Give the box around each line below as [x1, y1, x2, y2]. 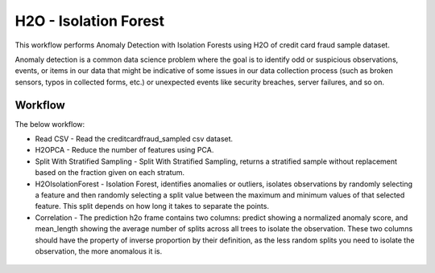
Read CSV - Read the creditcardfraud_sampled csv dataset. [35, 134, 234, 144]
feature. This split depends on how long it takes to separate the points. [35, 202, 270, 211]
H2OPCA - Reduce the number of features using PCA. [35, 145, 214, 155]
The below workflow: [14, 119, 85, 128]
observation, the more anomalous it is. [35, 246, 163, 256]
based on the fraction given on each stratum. [35, 168, 185, 177]
